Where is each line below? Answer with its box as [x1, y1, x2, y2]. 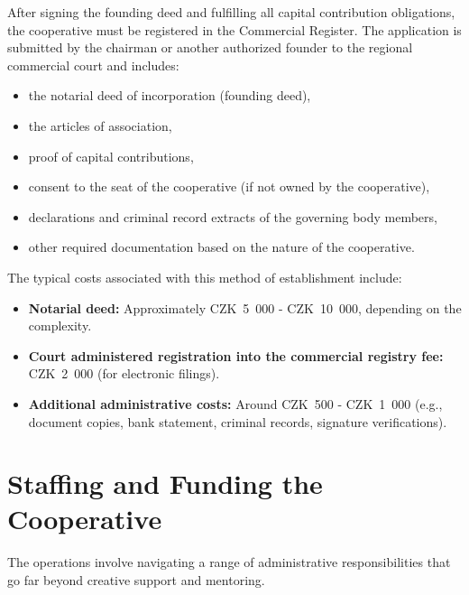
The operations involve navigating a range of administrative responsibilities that [7, 553, 451, 572]
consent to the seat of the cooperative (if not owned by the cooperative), [28, 177, 430, 196]
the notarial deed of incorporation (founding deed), [28, 86, 311, 105]
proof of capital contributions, [28, 146, 194, 165]
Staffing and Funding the [7, 465, 323, 502]
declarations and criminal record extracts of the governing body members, [28, 207, 437, 226]
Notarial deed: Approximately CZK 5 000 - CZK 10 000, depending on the [28, 298, 462, 317]
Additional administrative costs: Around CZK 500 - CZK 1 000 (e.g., [28, 394, 443, 413]
